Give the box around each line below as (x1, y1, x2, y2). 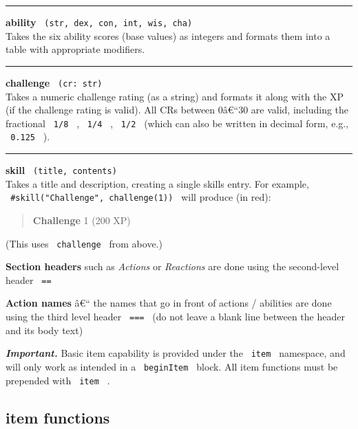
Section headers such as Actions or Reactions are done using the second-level (6, 259, 339, 274)
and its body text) (6, 322, 83, 337)
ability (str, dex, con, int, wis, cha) (6, 15, 193, 29)
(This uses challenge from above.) (6, 236, 162, 250)
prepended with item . (6, 373, 110, 387)
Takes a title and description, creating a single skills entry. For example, (6, 176, 309, 190)
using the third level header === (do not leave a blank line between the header (6, 309, 345, 323)
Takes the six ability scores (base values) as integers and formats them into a (6, 28, 330, 43)
